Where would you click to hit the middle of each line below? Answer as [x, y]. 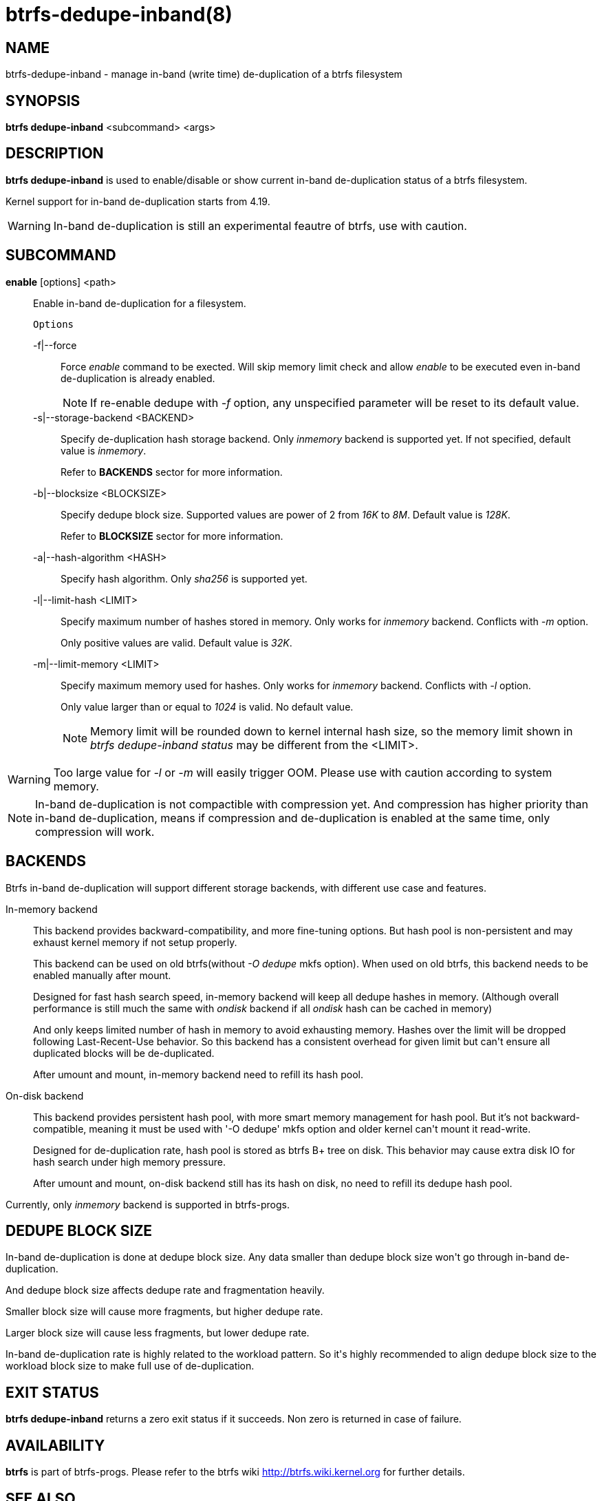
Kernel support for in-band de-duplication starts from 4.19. [138, 201]
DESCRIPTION [55, 154]
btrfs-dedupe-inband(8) [119, 14]
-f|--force [55, 345]
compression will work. [95, 831]
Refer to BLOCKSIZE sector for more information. [172, 536]
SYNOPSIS [43, 101]
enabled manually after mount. [102, 975]
